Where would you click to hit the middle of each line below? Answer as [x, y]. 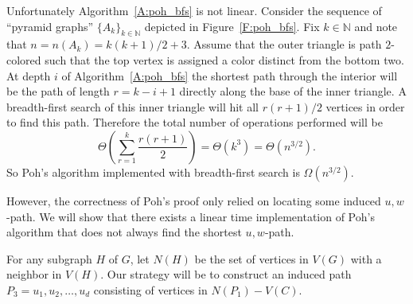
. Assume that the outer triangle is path [284, 44]
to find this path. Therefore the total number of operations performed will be [195, 122]
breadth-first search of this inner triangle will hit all [133, 106]
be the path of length [58, 91]
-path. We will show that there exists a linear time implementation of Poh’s [191, 216]
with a [366, 258]
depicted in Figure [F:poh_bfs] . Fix [232, 26]
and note [376, 26]
